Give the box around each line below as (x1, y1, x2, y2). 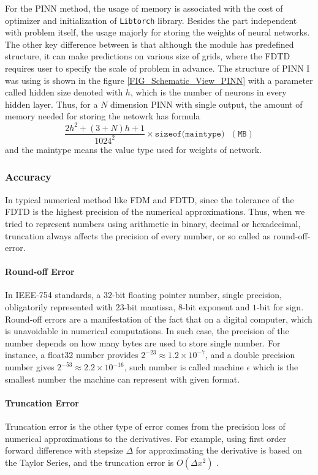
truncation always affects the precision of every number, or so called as (5, 229, 271, 242)
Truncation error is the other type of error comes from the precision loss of (5, 420, 286, 433)
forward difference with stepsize (5, 444, 123, 457)
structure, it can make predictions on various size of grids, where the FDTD (5, 50, 290, 62)
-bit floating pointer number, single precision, (112, 288, 282, 301)
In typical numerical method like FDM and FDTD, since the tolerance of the (5, 193, 294, 206)
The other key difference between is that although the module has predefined (5, 37, 294, 50)
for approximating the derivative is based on (135, 444, 302, 457)
